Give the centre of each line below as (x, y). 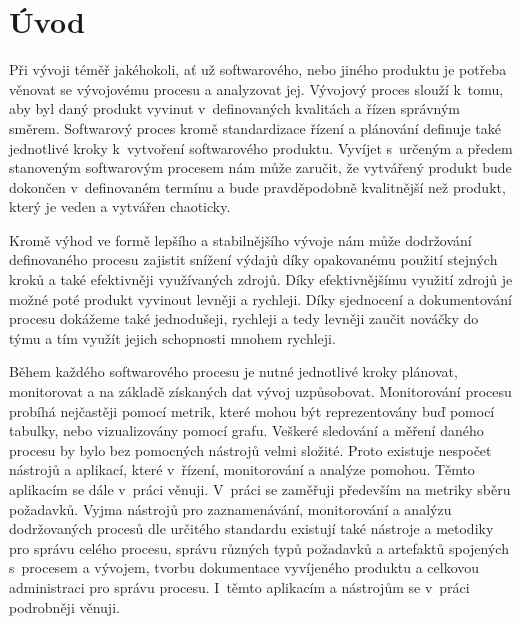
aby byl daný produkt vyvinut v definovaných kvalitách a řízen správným (234, 108)
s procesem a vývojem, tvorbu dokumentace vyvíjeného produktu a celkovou (244, 567)
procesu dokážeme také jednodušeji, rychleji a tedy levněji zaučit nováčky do (244, 318)
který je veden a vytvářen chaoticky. (120, 206)
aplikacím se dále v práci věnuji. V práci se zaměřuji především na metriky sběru (260, 489)
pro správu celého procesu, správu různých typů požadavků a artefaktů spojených (259, 547)
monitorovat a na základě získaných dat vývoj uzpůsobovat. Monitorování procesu (260, 391)
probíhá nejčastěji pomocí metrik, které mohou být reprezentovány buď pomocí (252, 410)
